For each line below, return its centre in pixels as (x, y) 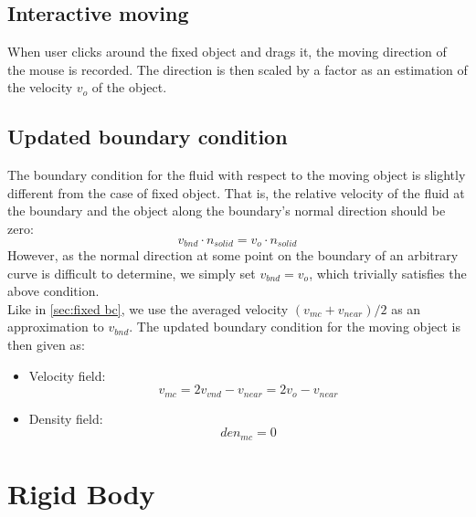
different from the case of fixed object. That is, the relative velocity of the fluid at (236, 192)
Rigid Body (81, 493)
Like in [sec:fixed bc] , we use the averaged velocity (148, 308)
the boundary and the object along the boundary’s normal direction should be (227, 211)
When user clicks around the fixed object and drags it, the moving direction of (227, 52)
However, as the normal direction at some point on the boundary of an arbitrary (233, 255)
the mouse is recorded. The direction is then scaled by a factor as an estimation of (238, 69)
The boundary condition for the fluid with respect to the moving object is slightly (237, 175)
